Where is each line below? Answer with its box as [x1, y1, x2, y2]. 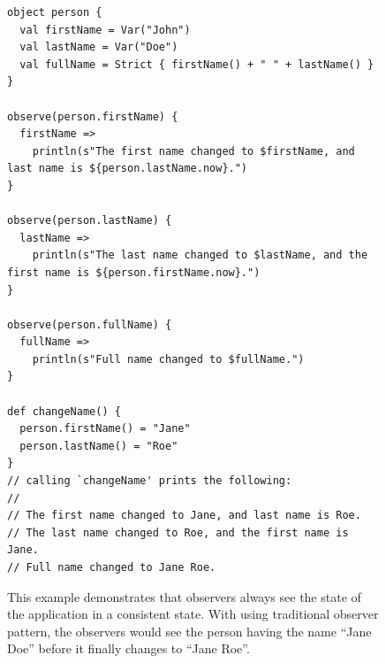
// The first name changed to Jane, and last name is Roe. [7, 509, 361, 522]
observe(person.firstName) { [7, 110, 178, 123]
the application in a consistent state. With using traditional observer [7, 605, 379, 623]
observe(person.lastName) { [7, 214, 172, 227]
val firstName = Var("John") [19, 23, 191, 36]
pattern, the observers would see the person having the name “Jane [7, 621, 372, 640]
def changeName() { [7, 405, 121, 418]
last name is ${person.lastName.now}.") [7, 162, 248, 175]
